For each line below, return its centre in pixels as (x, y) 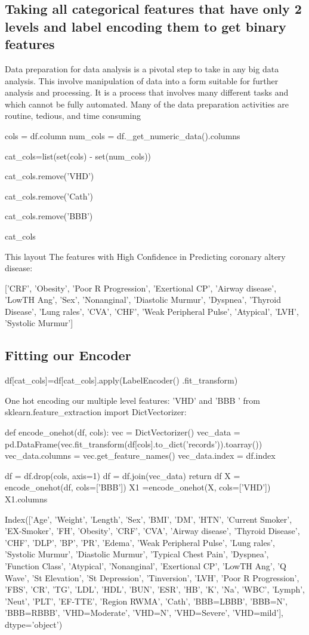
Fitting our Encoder (68, 355)
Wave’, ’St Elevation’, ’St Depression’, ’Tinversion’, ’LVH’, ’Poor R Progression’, (152, 577)
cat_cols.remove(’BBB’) (49, 216)
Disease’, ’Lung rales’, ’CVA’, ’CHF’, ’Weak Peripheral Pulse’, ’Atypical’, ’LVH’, (152, 311)
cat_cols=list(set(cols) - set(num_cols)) (78, 156)
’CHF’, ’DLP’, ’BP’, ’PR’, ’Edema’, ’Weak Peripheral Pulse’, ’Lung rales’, (140, 542)
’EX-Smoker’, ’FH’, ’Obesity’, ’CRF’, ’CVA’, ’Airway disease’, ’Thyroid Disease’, (152, 531)
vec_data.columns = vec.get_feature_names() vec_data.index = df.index (140, 455)
